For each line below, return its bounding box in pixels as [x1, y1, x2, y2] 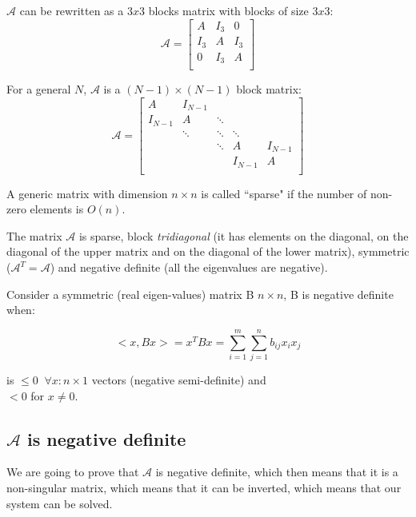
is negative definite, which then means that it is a [155, 463, 398, 480]
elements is [30, 201, 84, 217]
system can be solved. [6, 495, 113, 511]
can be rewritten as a [19, 2, 124, 18]
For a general [6, 81, 71, 97]
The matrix [6, 227, 62, 244]
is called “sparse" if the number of [201, 185, 367, 201]
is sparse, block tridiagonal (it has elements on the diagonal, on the [78, 227, 409, 244]
